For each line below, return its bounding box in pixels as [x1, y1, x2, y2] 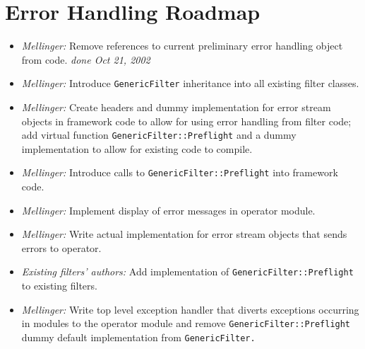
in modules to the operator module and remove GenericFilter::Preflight [21, 316, 351, 331]
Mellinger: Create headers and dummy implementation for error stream [21, 99, 331, 114]
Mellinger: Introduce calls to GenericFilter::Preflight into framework [21, 165, 338, 180]
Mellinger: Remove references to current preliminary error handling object [21, 38, 343, 53]
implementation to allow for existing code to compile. [21, 141, 253, 156]
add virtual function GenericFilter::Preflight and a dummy [21, 127, 297, 142]
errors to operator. [21, 240, 102, 255]
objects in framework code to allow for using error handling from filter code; [21, 113, 352, 128]
